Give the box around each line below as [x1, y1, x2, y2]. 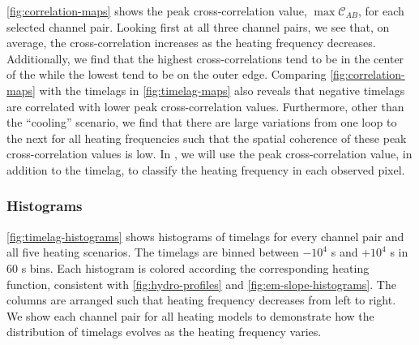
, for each [358, 2, 404, 19]
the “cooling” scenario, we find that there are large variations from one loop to [6, 114, 397, 131]
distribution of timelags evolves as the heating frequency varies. [6, 323, 322, 340]
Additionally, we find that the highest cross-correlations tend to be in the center [6, 50, 404, 67]
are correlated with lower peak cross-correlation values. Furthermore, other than [6, 97, 404, 114]
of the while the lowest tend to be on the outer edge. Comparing [6, 66, 327, 83]
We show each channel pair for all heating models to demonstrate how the [6, 307, 374, 324]
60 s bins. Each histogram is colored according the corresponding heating [6, 259, 370, 276]
